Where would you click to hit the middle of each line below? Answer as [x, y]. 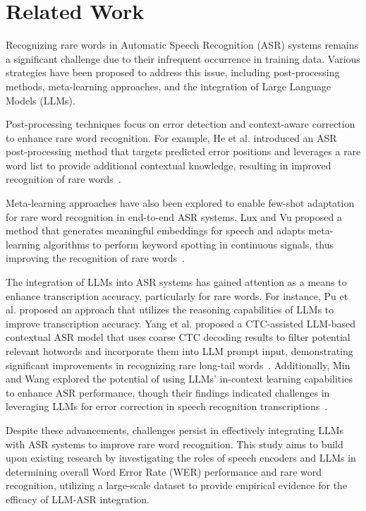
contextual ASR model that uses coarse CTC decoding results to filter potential [178, 337]
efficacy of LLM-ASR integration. [78, 499]
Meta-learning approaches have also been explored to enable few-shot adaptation [180, 203]
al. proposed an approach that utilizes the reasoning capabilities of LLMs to [170, 309]
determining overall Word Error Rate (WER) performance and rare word [164, 471]
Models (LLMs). [41, 100]
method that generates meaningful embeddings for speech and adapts [155, 230]
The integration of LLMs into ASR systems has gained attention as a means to [176, 282]
